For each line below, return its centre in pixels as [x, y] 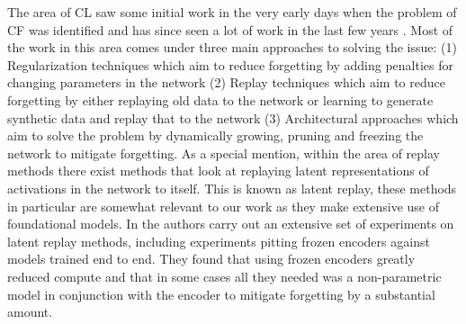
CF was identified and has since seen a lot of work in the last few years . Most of [230, 29]
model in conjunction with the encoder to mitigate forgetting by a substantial [221, 294]
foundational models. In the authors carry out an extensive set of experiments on [231, 224]
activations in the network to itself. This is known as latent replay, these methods [232, 188]
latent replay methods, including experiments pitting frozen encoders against [219, 241]
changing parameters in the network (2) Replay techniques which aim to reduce [226, 82]
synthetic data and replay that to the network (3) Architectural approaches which [233, 117]
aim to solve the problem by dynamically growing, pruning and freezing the [215, 135]
